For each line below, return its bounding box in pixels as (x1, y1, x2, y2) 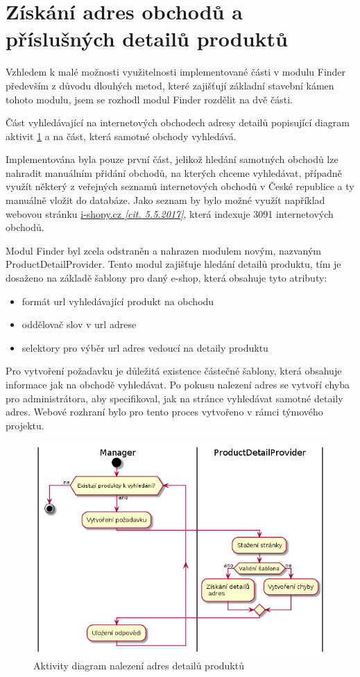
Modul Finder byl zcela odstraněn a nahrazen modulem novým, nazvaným (6, 243, 322, 257)
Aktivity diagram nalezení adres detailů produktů (33, 658, 244, 673)
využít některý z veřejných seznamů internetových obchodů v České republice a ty (6, 179, 354, 194)
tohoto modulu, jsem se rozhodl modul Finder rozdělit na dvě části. (6, 92, 293, 106)
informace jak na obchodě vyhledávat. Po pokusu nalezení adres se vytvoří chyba (6, 377, 350, 391)
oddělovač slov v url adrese (22, 317, 137, 332)
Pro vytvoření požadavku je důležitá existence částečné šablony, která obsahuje (6, 363, 342, 378)
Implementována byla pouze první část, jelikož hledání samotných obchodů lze (6, 152, 338, 166)
